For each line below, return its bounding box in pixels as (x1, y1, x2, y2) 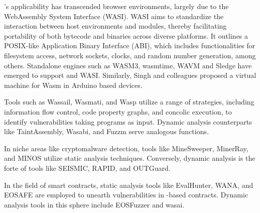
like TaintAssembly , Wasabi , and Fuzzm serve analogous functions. (4, 126, 209, 137)
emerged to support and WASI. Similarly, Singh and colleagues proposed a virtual (4, 70, 256, 80)
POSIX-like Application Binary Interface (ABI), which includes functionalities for (4, 40, 255, 51)
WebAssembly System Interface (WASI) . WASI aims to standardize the (4, 11, 224, 21)
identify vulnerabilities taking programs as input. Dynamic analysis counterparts (4, 116, 252, 127)
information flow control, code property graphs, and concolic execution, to (4, 106, 232, 117)
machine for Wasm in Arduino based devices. (4, 79, 143, 90)
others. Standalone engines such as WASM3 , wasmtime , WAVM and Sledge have (4, 60, 252, 70)
